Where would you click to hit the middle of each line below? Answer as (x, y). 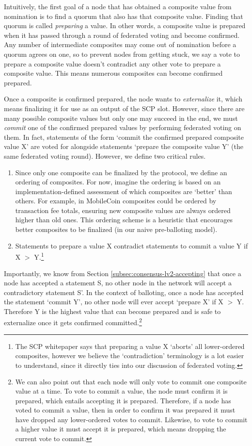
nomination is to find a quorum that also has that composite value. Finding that (124, 16)
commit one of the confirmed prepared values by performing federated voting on (123, 127)
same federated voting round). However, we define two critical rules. (105, 156)
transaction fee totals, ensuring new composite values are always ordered (123, 210)
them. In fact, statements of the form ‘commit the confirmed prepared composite (124, 137)
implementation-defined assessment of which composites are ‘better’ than (124, 191)
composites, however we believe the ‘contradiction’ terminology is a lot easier (130, 355)
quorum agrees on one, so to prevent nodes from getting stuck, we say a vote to (122, 54)
